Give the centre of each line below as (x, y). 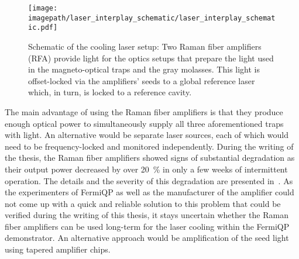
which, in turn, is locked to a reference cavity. (110, 92)
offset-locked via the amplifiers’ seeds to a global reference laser (142, 80)
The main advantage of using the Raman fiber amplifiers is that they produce (144, 111)
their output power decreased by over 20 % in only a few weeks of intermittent (146, 169)
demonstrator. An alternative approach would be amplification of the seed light (147, 238)
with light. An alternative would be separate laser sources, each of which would (147, 135)
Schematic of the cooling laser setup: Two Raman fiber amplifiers (145, 46)
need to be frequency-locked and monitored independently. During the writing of (149, 146)
